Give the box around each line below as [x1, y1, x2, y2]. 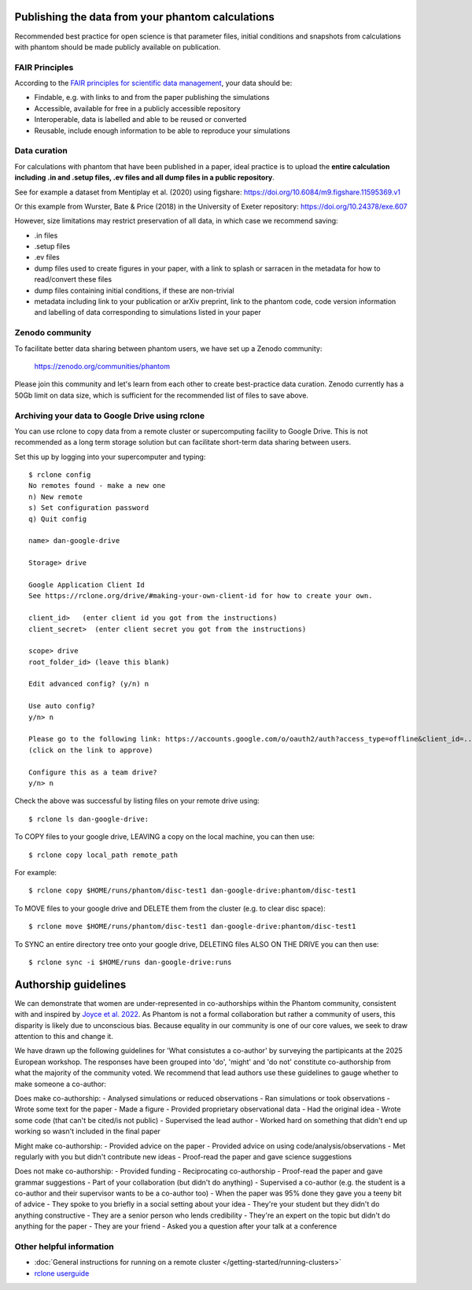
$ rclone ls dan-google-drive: [28, 815, 149, 823]
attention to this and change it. [14, 1031, 113, 1041]
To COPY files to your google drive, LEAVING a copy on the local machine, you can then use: [14, 832, 315, 841]
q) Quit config [28, 514, 87, 523]
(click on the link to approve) [28, 745, 153, 755]
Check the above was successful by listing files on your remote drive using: [14, 796, 260, 806]
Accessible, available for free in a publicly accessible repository [34, 103, 242, 113]
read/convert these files [34, 275, 112, 284]
